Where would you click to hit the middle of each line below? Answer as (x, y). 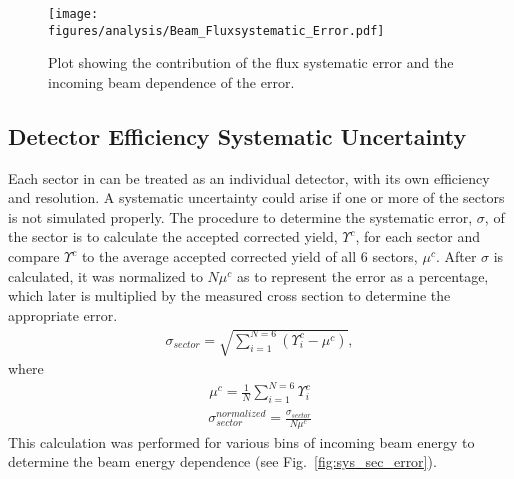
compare (34, 256)
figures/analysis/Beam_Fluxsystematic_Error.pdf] (216, 30)
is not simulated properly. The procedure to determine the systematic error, (240, 216)
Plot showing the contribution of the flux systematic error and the (251, 62)
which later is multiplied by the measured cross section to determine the (229, 295)
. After (456, 256)
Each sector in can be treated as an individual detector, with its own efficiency (249, 177)
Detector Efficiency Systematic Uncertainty (237, 135)
